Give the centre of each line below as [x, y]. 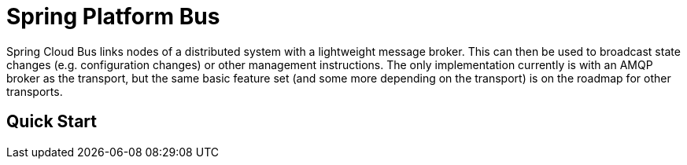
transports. [35, 91]
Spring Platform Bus [113, 16]
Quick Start [52, 122]
